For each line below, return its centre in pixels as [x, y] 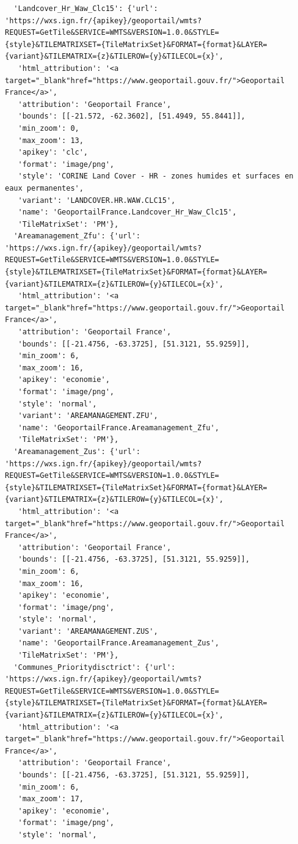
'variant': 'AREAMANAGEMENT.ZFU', [88, 416]
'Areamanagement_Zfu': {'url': [77, 236]
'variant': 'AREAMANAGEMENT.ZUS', [88, 631]
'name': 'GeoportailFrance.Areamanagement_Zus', [118, 643]
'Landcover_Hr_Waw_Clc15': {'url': [86, 9]
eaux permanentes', [44, 188]
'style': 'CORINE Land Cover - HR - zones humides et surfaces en [156, 176]
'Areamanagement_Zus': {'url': [77, 451]
